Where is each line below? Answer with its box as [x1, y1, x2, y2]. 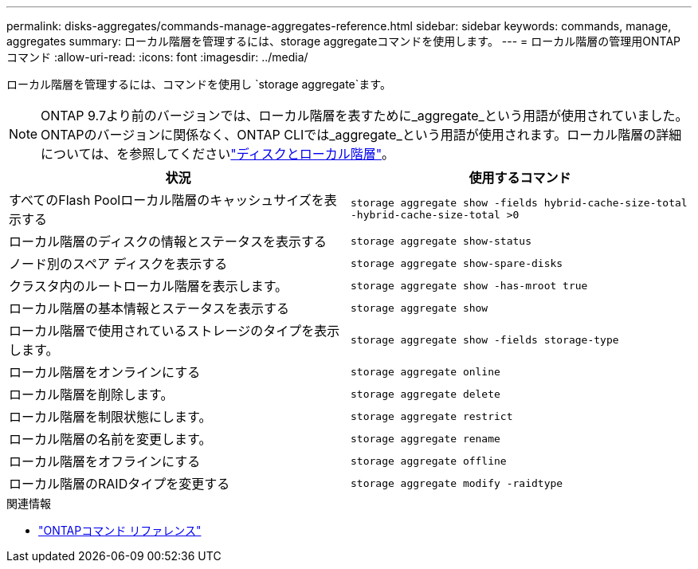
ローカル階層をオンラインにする [9, 364, 201, 380]
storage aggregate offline [351, 454, 507, 467]
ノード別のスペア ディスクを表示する [9, 256, 228, 272]
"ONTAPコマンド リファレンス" [38, 524, 202, 537]
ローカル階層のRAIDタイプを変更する [9, 476, 230, 492]
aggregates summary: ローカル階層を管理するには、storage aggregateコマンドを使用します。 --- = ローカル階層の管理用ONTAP [6, 34, 681, 48]
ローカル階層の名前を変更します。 [9, 431, 212, 447]
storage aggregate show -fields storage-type [351, 333, 619, 346]
